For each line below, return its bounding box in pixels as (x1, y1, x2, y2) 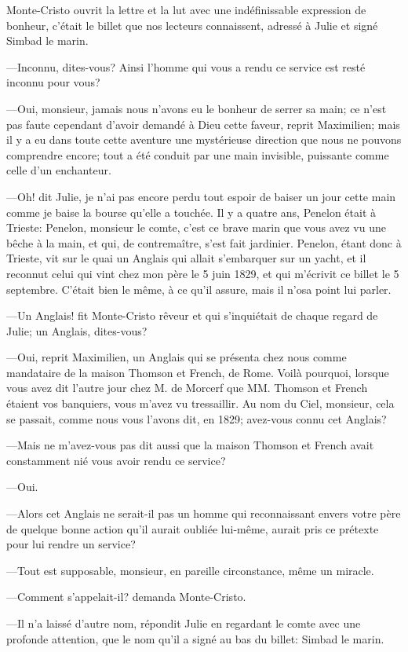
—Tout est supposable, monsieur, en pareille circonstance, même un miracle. (6, 562, 374, 578)
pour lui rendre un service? (6, 536, 136, 552)
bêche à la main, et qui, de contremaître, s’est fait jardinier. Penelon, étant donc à (6, 234, 402, 251)
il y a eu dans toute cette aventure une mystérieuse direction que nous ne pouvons (6, 131, 402, 148)
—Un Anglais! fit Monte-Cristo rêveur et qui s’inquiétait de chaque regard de (6, 307, 378, 324)
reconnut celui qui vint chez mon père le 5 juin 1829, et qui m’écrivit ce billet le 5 (6, 265, 399, 281)
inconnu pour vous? (6, 74, 100, 90)
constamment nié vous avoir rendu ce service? (6, 452, 226, 468)
